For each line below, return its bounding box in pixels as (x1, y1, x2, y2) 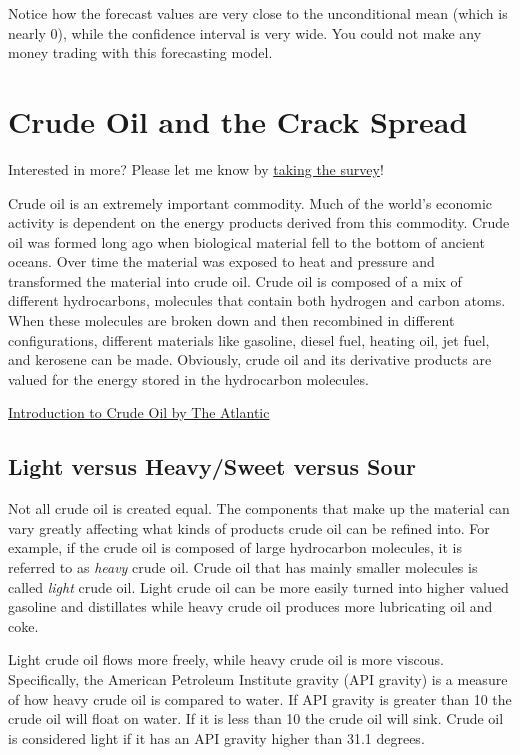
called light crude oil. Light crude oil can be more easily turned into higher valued (8, 576, 509, 597)
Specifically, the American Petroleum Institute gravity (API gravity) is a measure (8, 668, 508, 689)
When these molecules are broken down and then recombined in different (8, 310, 455, 331)
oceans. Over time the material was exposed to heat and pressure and (8, 251, 435, 272)
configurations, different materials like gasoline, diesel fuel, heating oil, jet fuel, (8, 329, 490, 350)
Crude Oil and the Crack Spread (8, 100, 468, 141)
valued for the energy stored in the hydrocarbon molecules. (8, 368, 369, 389)
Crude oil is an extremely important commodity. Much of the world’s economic (8, 192, 493, 213)
